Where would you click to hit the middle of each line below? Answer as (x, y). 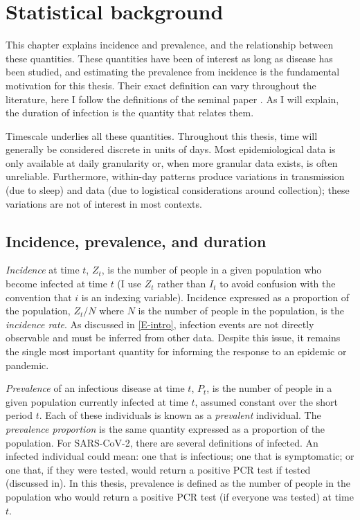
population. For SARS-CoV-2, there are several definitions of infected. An (162, 442)
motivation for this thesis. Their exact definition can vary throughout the (161, 85)
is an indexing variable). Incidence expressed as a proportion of (215, 297)
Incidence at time (43, 270)
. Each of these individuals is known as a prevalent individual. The (180, 415)
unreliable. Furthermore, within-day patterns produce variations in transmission (175, 176)
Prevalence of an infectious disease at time (95, 388)
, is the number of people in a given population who (211, 270)
